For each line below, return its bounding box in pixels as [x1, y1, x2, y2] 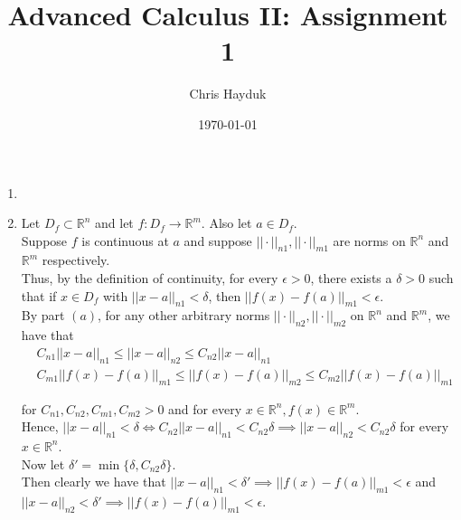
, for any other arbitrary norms [98, 306, 270, 325]
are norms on [333, 231, 406, 250]
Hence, [21, 417, 59, 436]
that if [21, 286, 57, 305]
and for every [168, 399, 242, 418]
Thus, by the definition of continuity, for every [21, 269, 278, 288]
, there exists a [310, 269, 392, 288]
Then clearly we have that [21, 472, 166, 491]
